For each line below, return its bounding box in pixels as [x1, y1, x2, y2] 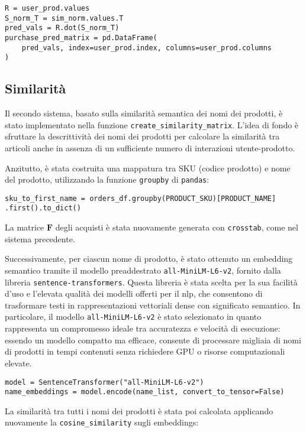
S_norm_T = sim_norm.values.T [5, 14, 124, 22]
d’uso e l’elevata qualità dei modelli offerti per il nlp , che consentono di [5, 287, 263, 300]
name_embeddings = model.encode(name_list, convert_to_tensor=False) [5, 388, 285, 397]
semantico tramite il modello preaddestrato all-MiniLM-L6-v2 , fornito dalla [5, 264, 281, 276]
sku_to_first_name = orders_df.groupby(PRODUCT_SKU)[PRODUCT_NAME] [5, 194, 276, 203]
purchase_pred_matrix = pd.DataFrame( [5, 33, 157, 42]
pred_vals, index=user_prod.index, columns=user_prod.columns [21, 43, 272, 52]
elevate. [5, 356, 32, 369]
